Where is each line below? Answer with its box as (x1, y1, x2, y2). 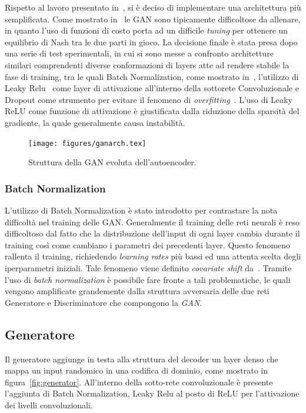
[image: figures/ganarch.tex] (28, 139, 147, 148)
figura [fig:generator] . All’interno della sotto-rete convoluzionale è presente (5, 375, 273, 388)
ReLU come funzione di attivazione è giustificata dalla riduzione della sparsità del (5, 105, 300, 117)
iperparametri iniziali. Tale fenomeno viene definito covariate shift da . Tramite (5, 261, 292, 274)
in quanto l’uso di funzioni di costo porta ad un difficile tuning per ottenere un (5, 24, 288, 36)
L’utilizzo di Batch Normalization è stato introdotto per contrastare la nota (5, 204, 278, 216)
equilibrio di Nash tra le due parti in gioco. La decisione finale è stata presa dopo (5, 35, 298, 48)
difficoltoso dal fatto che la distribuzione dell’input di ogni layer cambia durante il (5, 227, 300, 239)
